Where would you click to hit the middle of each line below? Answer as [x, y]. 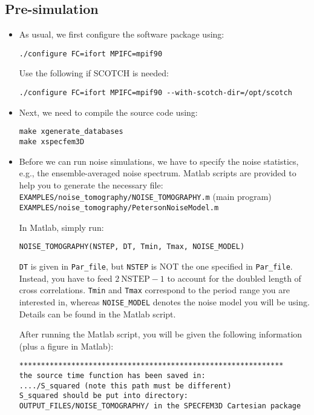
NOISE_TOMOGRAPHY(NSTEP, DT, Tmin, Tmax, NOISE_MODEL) [132, 247]
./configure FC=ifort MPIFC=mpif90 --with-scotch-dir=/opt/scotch [155, 93]
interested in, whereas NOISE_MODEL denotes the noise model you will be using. [164, 301]
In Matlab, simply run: [61, 227]
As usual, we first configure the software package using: [122, 34]
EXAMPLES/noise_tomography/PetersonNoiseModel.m [119, 208]
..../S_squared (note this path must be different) [125, 386]
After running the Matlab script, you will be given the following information [161, 334]
